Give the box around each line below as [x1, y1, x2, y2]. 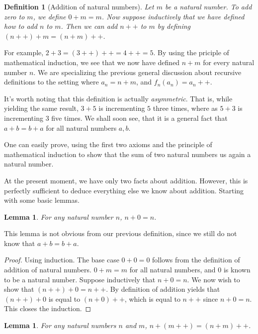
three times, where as [153, 103, 218, 113]
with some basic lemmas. [4, 195, 80, 205]
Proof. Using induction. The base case [4, 254, 119, 265]
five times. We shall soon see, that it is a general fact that [51, 112, 228, 123]
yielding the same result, [4, 103, 79, 113]
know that [4, 238, 35, 248]
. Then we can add [61, 21, 118, 31]
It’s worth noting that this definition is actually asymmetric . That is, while [4, 93, 233, 103]
